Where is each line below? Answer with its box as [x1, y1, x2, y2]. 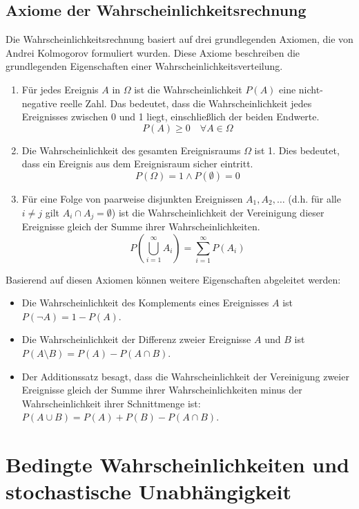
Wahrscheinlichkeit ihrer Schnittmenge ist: [21, 396, 201, 410]
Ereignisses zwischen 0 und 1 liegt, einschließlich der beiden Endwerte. [21, 109, 320, 124]
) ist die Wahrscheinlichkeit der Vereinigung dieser [111, 205, 324, 219]
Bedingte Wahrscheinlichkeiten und [6, 450, 350, 479]
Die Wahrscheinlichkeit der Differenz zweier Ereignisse [21, 332, 251, 346]
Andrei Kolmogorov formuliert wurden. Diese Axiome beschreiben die [6, 45, 300, 59]
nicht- [298, 82, 323, 96]
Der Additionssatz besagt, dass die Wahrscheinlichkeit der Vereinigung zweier [21, 369, 349, 383]
